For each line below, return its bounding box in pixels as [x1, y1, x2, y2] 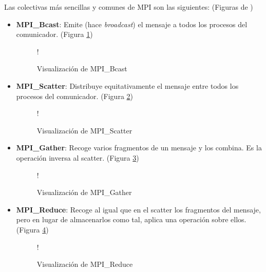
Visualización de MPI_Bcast [36, 63, 127, 74]
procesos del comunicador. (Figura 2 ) [16, 90, 133, 101]
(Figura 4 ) [16, 224, 49, 235]
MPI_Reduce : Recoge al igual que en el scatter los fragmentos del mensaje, [16, 204, 261, 215]
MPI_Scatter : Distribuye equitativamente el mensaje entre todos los [16, 80, 239, 91]
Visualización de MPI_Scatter [36, 125, 132, 135]
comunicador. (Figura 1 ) [16, 29, 93, 40]
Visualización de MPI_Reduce [36, 259, 133, 269]
